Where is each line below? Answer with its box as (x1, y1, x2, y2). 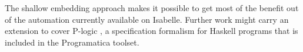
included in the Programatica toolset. (5, 36, 139, 48)
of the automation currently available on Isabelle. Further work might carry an (5, 13, 289, 25)
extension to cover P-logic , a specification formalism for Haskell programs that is (5, 25, 298, 37)
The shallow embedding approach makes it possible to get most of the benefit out (5, 2, 299, 13)
